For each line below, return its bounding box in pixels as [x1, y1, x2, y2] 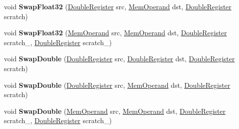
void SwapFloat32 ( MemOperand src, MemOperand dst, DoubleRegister [4, 27, 227, 38]
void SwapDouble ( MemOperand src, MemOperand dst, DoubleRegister [4, 105, 226, 116]
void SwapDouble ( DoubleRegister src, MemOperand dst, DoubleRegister [4, 79, 230, 90]
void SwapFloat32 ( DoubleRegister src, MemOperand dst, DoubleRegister [4, 1, 232, 11]
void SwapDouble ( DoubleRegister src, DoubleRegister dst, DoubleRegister [4, 53, 235, 64]
